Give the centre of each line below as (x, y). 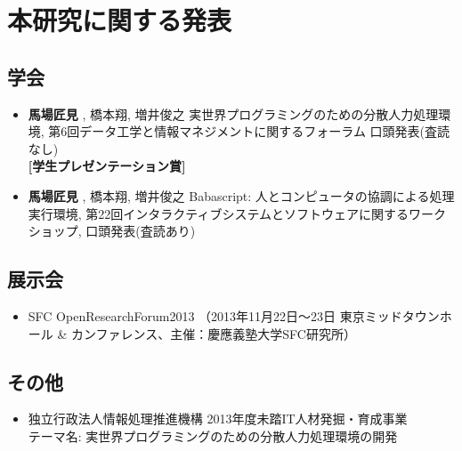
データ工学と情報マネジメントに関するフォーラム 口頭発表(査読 (265, 131)
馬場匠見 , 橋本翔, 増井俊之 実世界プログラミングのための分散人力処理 (233, 113)
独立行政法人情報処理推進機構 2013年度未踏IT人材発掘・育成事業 (218, 419)
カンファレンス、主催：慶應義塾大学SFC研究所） (214, 333)
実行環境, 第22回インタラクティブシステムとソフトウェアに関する (219, 213)
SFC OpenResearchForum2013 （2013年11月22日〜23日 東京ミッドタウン (234, 315)
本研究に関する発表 (120, 20)
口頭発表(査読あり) (141, 231)
